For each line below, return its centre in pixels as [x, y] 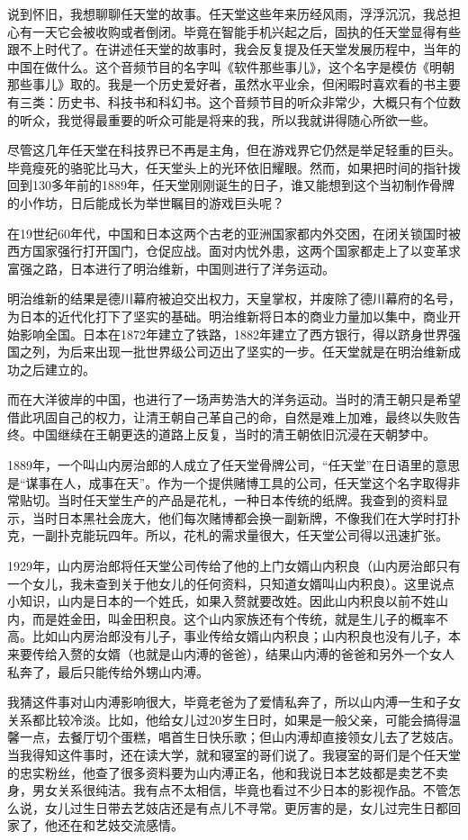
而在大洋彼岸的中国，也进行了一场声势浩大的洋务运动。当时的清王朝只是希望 [234, 399]
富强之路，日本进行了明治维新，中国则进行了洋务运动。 [171, 268]
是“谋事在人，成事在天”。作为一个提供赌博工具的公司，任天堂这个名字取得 [228, 482]
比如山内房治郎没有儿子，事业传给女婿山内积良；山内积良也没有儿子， [240, 636]
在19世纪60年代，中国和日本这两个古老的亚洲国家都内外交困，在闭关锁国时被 [234, 233]
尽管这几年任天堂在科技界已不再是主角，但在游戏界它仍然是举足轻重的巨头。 [234, 150]
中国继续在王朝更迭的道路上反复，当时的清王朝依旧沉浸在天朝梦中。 [234, 434]
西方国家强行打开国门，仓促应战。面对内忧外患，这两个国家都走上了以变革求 [234, 251]
